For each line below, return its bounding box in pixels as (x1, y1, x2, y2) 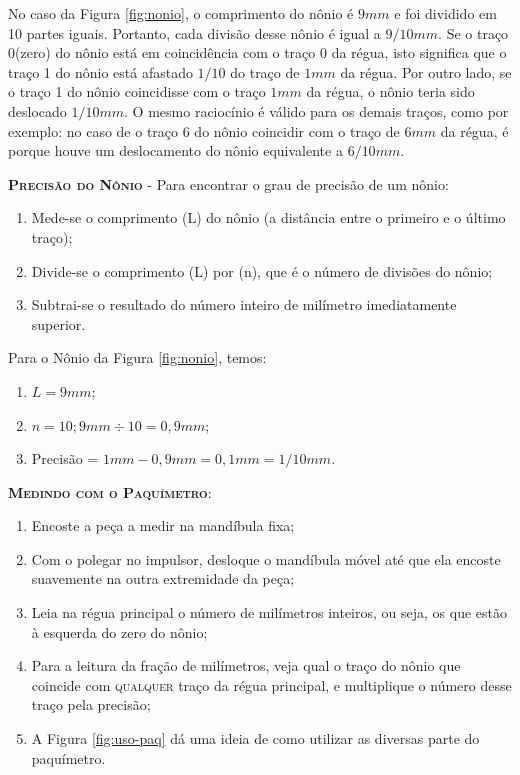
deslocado (8, 100, 67, 121)
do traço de (230, 61, 300, 82)
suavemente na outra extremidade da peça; (31, 568, 295, 589)
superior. (31, 313, 86, 334)
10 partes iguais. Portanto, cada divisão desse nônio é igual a (8, 22, 381, 43)
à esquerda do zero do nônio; (31, 621, 208, 642)
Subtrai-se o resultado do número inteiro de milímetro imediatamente (31, 294, 457, 315)
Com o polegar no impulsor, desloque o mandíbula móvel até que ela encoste (31, 548, 501, 569)
